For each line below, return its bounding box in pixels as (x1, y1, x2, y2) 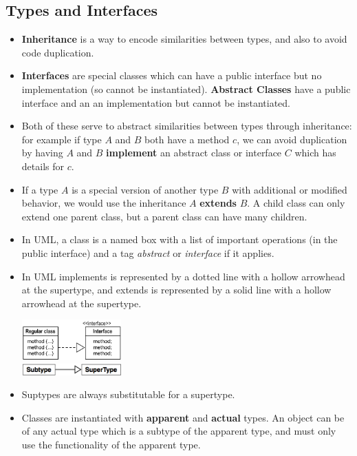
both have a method (144, 132, 230, 146)
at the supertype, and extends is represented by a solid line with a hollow (21, 282, 332, 297)
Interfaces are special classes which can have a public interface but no (21, 68, 322, 83)
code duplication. (21, 45, 94, 59)
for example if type (21, 132, 102, 146)
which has (294, 145, 336, 160)
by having (21, 145, 63, 160)
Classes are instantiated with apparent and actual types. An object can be (21, 410, 345, 424)
